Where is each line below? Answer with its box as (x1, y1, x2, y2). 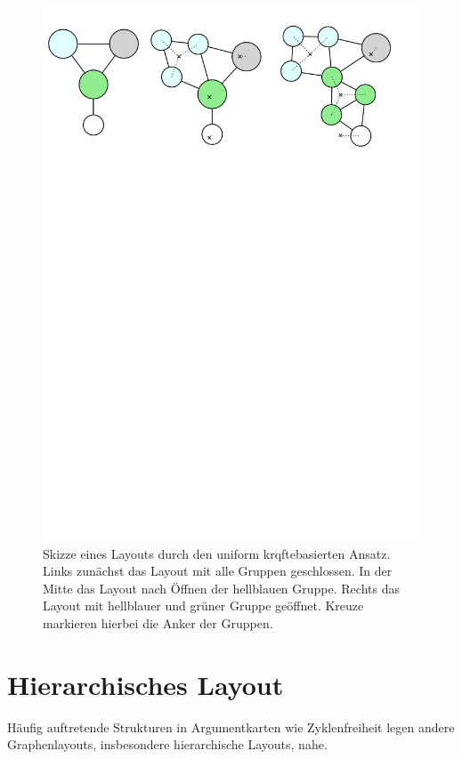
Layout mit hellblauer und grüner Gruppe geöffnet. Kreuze (43, 596, 364, 615)
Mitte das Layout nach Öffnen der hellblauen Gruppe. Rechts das (43, 578, 400, 597)
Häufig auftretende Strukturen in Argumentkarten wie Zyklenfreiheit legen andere (7, 717, 455, 736)
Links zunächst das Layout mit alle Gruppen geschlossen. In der (43, 561, 393, 580)
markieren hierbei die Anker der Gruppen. (43, 613, 273, 632)
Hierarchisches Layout (7, 666, 284, 702)
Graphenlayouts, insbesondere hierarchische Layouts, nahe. (7, 735, 328, 754)
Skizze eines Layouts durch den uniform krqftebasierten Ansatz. (43, 544, 391, 562)
